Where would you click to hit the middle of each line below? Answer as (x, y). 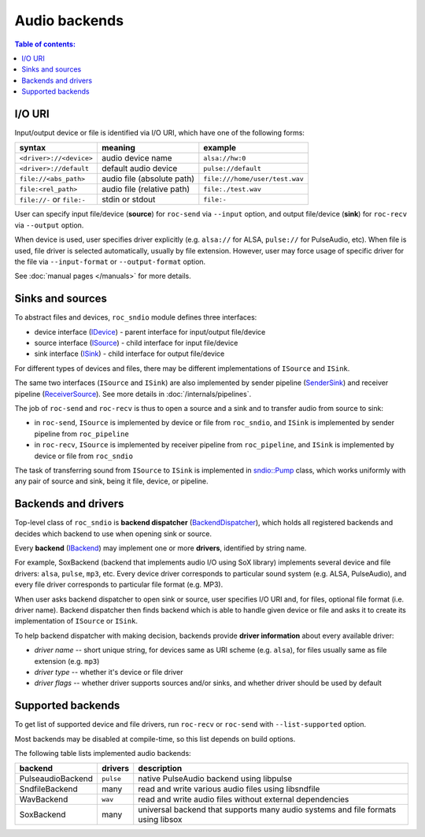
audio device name (137, 158)
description (160, 768)
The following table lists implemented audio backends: (103, 754)
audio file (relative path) (146, 189)
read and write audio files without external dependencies (244, 799)
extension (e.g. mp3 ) (67, 661)
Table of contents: (45, 44)
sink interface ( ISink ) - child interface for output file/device (129, 354)
